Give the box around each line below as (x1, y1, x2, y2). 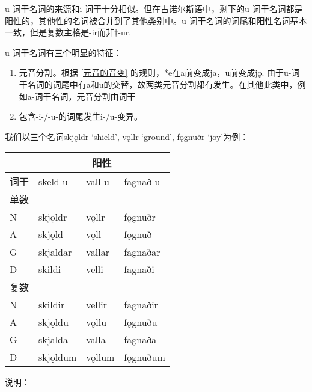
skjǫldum (38, 350, 77, 364)
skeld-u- (38, 174, 72, 188)
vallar (86, 245, 109, 259)
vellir (86, 298, 107, 312)
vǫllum (86, 350, 115, 364)
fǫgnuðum (124, 350, 165, 364)
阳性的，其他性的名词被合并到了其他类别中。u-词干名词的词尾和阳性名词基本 (5, 14, 307, 26)
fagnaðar (124, 245, 161, 259)
